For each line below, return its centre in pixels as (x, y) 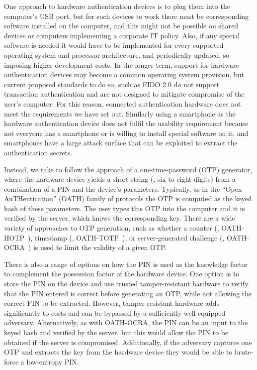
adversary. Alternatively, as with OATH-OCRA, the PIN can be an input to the (126, 322)
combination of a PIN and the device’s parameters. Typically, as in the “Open (123, 188)
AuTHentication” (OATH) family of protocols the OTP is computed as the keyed (128, 198)
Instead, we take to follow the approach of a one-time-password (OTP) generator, (128, 169)
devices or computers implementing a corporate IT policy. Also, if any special (122, 35)
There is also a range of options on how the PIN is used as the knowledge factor (126, 264)
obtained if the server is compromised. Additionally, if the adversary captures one (128, 342)
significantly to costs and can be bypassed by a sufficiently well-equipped (115, 312)
